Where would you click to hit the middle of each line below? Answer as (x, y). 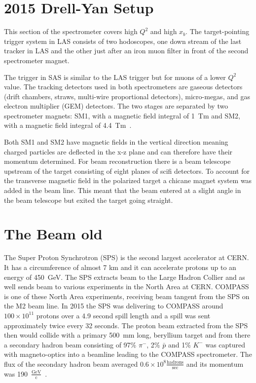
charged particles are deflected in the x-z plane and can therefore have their (118, 151)
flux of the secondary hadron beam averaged (71, 364)
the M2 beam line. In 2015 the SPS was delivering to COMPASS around (114, 306)
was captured (225, 344)
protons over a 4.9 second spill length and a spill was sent (123, 315)
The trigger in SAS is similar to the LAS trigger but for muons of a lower (115, 77)
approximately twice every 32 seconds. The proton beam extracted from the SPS (126, 325)
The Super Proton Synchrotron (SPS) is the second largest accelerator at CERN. (127, 257)
